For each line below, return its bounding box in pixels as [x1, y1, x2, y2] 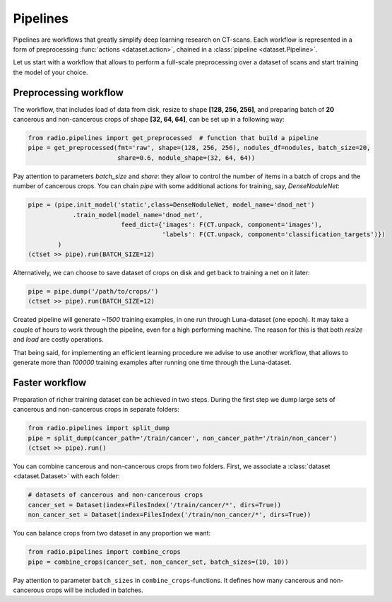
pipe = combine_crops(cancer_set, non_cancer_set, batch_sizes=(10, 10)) [28, 557, 289, 566]
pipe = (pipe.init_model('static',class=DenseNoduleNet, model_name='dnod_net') [28, 201, 315, 209]
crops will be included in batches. [45, 586, 144, 594]
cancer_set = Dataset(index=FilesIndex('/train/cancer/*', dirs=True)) [28, 501, 282, 509]
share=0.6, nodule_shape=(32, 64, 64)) [117, 154, 256, 162]
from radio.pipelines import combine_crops [28, 548, 182, 556]
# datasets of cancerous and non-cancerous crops [28, 491, 203, 499]
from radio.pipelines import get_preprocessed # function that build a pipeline [28, 134, 319, 141]
